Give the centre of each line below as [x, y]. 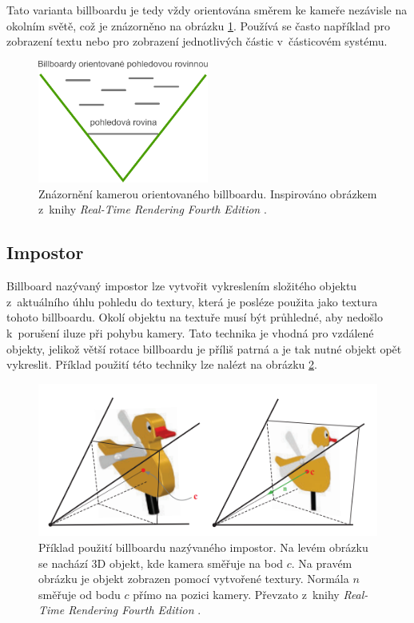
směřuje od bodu [80, 594]
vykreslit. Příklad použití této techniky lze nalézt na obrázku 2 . [162, 364]
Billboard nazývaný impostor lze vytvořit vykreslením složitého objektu [182, 286]
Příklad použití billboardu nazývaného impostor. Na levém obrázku [203, 547]
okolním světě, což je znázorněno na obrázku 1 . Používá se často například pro [199, 25]
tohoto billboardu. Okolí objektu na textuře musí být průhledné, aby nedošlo [195, 317]
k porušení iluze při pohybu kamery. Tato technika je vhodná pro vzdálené [190, 332]
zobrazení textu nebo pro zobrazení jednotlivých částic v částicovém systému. [197, 41]
